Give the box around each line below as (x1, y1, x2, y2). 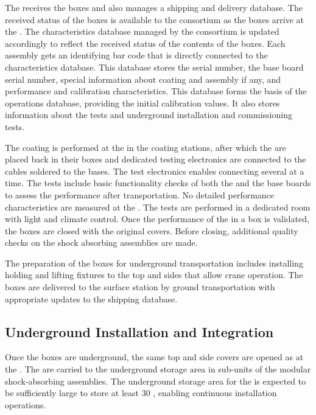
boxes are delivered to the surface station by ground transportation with (5, 281, 275, 293)
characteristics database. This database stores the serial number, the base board (5, 60, 304, 73)
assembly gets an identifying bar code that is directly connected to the (5, 49, 268, 61)
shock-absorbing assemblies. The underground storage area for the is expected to (5, 374, 306, 387)
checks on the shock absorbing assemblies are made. (5, 236, 198, 249)
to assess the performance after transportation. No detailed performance (5, 188, 275, 201)
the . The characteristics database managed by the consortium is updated (5, 25, 279, 38)
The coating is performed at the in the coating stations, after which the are (5, 141, 286, 153)
